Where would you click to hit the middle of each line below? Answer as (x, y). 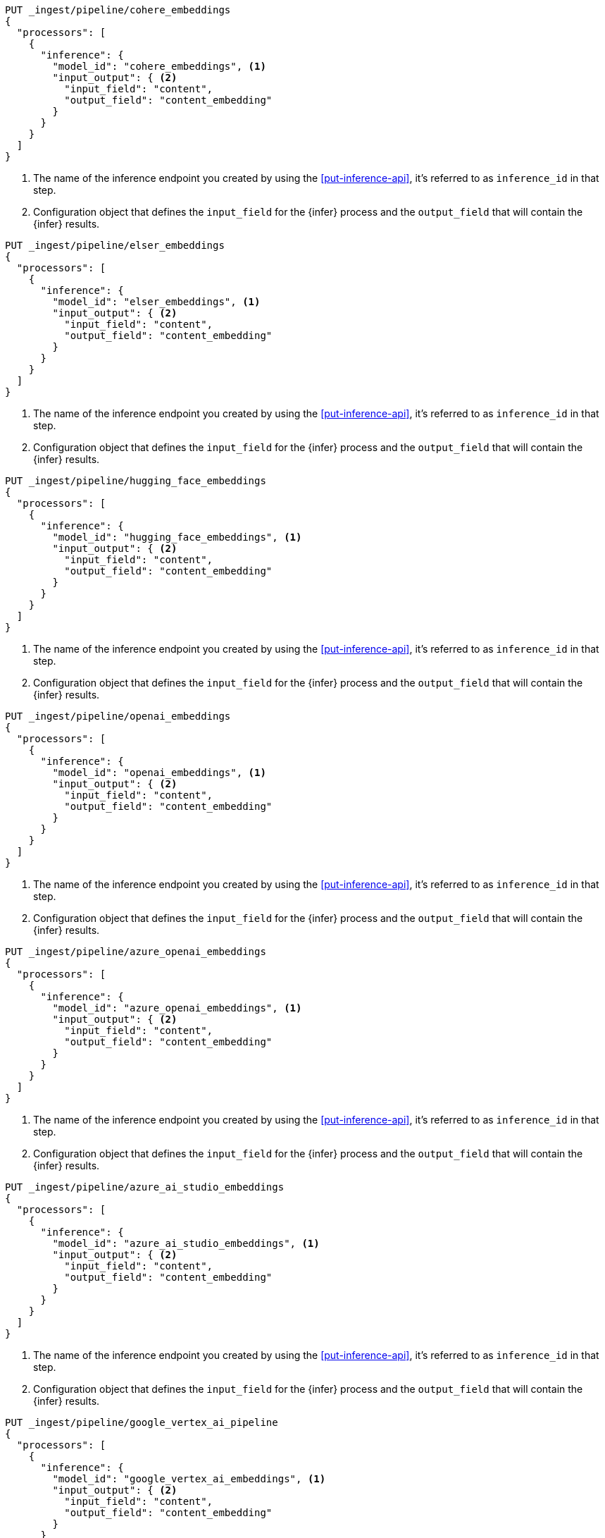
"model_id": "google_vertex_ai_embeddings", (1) (189, 1479)
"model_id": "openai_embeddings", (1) (159, 773)
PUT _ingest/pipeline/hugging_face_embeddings (136, 481)
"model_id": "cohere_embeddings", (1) (159, 66)
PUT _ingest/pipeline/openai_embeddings (118, 716)
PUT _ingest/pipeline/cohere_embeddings (118, 10)
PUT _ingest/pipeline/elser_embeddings (115, 245)
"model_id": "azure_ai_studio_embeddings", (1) (186, 1243)
